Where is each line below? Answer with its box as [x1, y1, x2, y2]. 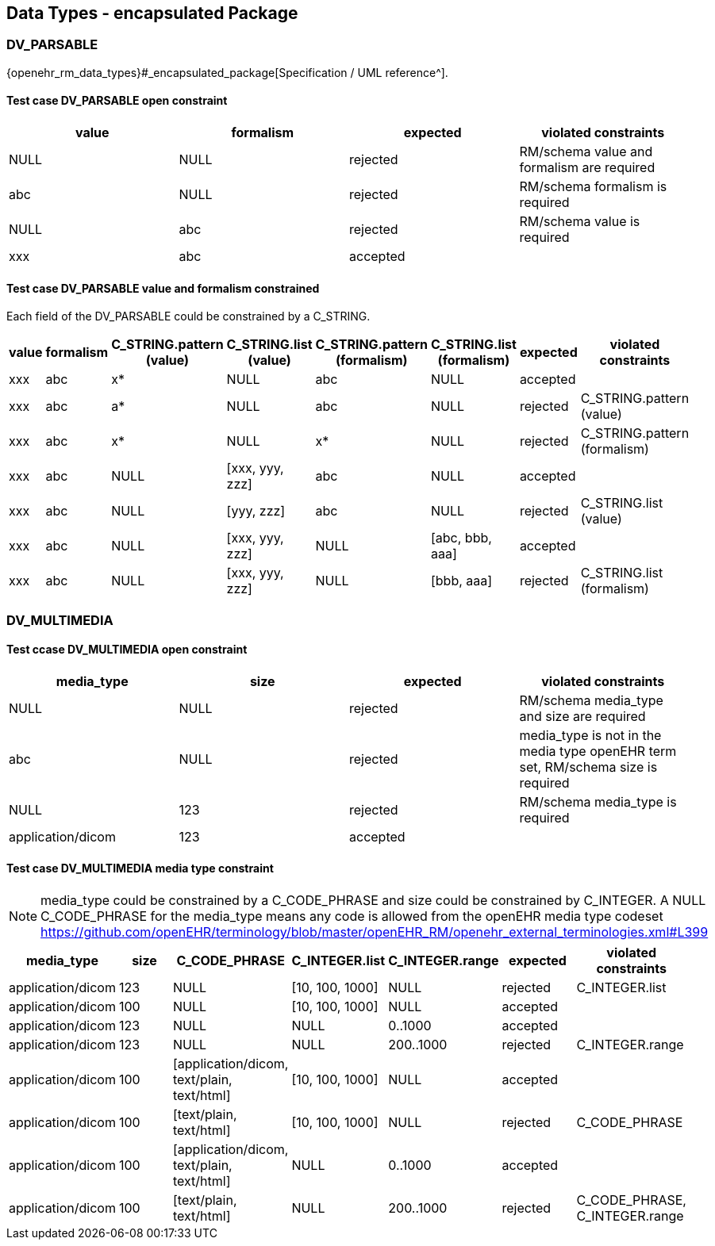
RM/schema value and [519, 144, 653, 160]
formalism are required [519, 159, 655, 176]
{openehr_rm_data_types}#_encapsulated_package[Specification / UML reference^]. [6, 65, 448, 79]
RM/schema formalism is [519, 178, 667, 195]
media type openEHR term [519, 742, 677, 759]
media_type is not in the [519, 727, 662, 743]
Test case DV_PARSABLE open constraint [6, 94, 228, 108]
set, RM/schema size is [519, 758, 658, 775]
